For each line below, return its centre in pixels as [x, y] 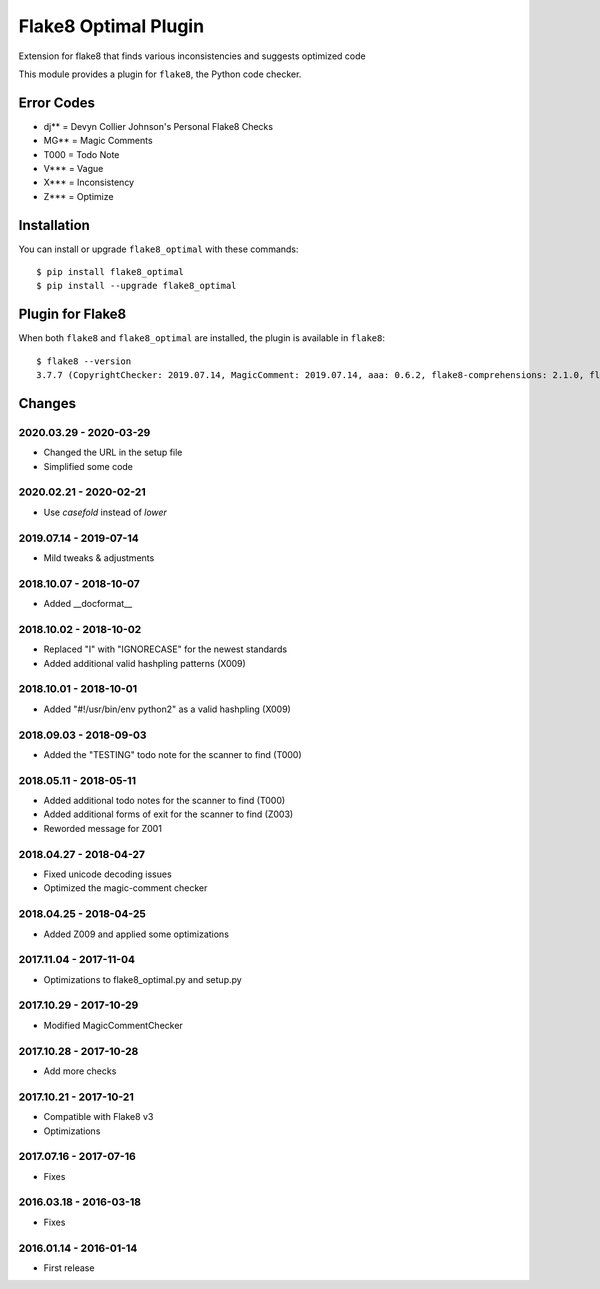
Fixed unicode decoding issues [107, 874]
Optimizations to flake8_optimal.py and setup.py [142, 979]
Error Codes [56, 102]
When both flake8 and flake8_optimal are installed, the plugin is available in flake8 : [201, 338]
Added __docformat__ [88, 604]
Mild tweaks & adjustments [99, 558]
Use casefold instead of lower [105, 512]
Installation [54, 225]
